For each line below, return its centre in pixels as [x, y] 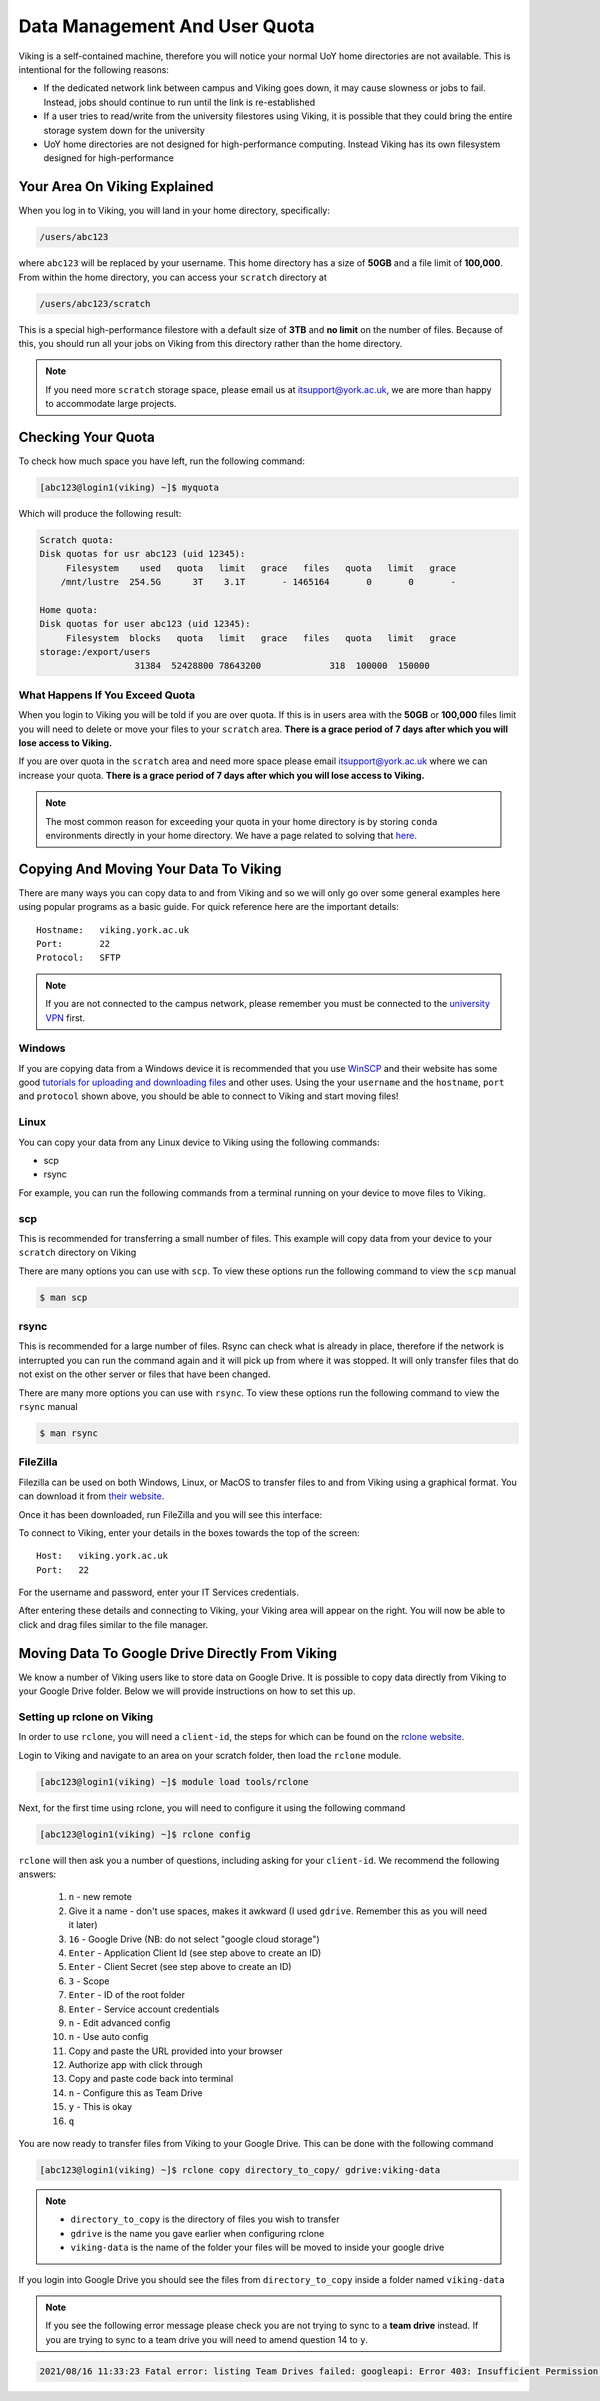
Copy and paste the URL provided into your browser [176, 2051]
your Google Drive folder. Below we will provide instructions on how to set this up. [187, 1691]
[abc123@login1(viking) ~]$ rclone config [145, 1834]
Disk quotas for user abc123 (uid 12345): [145, 624]
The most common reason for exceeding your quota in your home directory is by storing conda [241, 821]
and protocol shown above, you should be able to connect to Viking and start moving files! [208, 1096]
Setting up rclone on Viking [86, 1717]
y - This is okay [100, 2107]
